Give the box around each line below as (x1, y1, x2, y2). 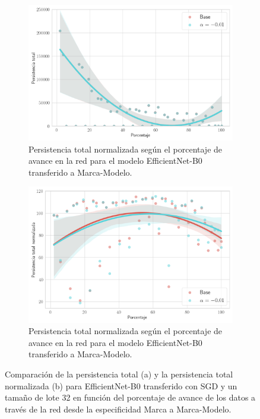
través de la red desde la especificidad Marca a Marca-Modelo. (5, 402, 232, 415)
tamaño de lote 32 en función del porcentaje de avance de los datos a (5, 391, 256, 404)
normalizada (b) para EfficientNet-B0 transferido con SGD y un (5, 379, 237, 392)
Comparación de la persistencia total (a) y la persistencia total (5, 367, 233, 380)
